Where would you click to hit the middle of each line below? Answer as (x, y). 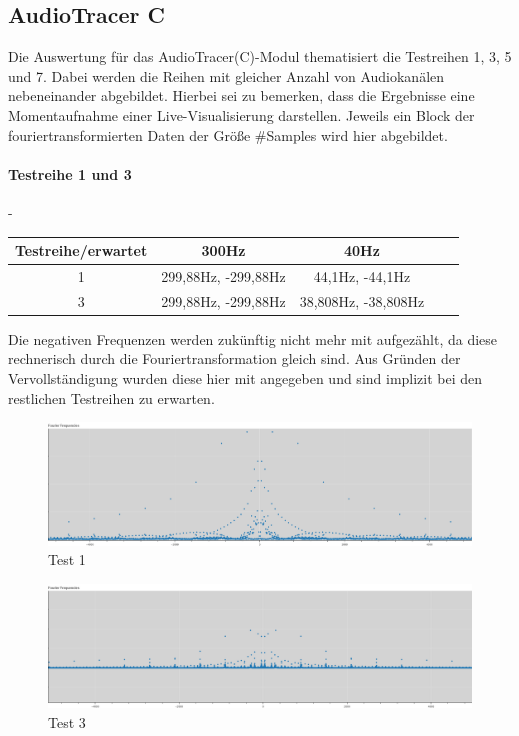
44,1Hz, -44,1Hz (362, 275)
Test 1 (67, 559)
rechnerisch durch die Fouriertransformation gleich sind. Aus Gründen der (234, 358)
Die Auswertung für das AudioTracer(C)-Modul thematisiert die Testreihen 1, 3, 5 (260, 56)
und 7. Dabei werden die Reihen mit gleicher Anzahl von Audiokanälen (226, 75)
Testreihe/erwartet (81, 250)
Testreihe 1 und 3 (70, 173)
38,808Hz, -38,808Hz (362, 300)
